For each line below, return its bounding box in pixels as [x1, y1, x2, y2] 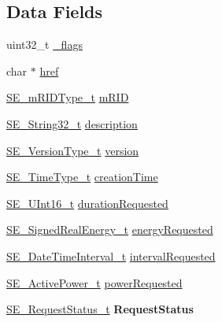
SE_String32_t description [6, 115, 138, 131]
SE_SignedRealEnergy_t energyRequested [6, 221, 213, 238]
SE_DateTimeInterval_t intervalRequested [6, 247, 216, 264]
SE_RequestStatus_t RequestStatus [6, 301, 194, 317]
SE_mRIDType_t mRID [6, 89, 129, 105]
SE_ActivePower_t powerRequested [6, 274, 183, 291]
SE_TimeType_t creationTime [6, 168, 158, 185]
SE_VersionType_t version [6, 142, 139, 158]
